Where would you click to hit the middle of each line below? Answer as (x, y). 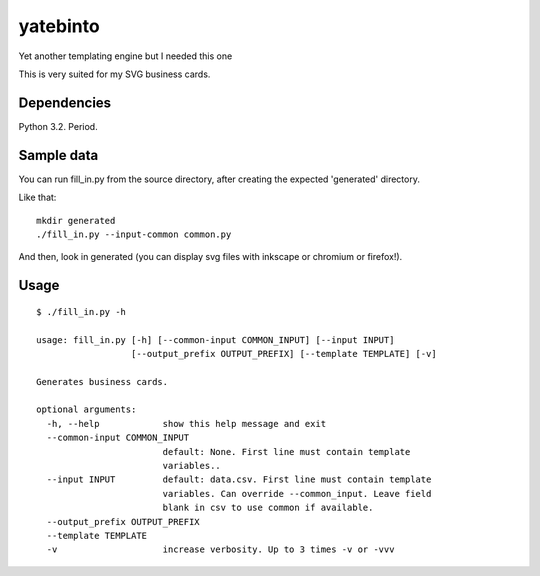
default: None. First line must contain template (286, 451)
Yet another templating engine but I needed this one (125, 56)
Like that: (37, 197)
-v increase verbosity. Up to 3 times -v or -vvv (220, 549)
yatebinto (59, 26)
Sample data (58, 155)
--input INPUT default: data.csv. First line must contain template (239, 479)
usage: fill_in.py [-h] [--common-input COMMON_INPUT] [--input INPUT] (215, 339)
